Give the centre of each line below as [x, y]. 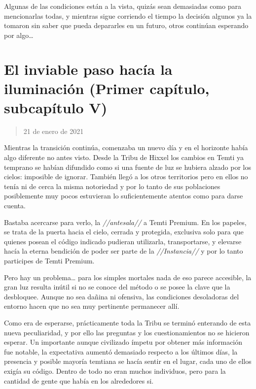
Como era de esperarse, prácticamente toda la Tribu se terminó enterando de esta [128, 322]
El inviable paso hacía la [88, 69]
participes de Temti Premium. [49, 260]
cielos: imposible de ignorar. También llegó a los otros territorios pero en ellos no [126, 177]
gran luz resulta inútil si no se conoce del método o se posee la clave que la [117, 287]
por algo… [19, 35]
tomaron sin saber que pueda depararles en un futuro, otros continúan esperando [126, 25]
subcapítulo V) [56, 107]
